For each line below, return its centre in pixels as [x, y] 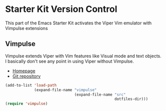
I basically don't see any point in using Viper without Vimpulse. [70, 61]
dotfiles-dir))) [131, 99]
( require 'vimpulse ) [27, 104]
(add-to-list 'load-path [31, 85]
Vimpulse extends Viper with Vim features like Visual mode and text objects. [83, 56]
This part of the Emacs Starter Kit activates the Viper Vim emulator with [79, 23]
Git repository [26, 76]
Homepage [24, 71]
